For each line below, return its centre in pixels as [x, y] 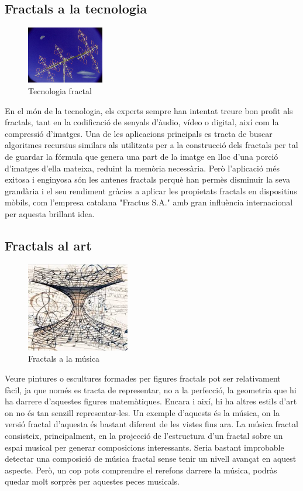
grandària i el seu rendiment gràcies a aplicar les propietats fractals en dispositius [151, 190]
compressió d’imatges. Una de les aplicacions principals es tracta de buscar [139, 133]
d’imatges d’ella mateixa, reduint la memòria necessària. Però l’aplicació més [142, 168]
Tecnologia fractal [60, 91]
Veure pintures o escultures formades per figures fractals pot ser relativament [143, 378]
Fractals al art [48, 245]
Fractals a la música [64, 358]
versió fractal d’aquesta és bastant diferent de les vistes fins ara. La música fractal [151, 424]
